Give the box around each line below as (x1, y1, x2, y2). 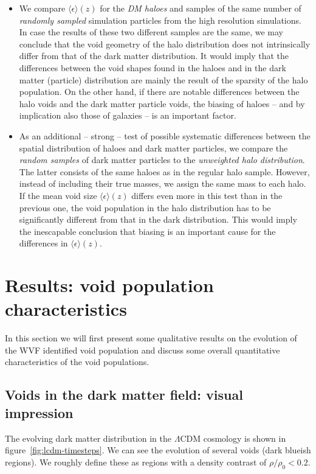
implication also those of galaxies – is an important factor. (19, 109, 236, 122)
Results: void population (5, 273, 214, 298)
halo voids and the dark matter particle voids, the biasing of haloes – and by (19, 97, 305, 110)
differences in (19, 237, 68, 249)
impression (5, 403, 74, 422)
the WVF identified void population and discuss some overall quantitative (5, 343, 280, 356)
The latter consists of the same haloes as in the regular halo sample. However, (19, 165, 310, 178)
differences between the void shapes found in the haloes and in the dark (19, 61, 286, 74)
